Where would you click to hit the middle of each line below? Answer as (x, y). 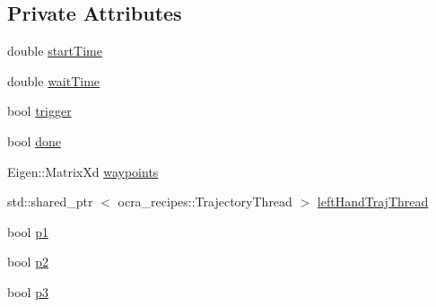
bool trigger (39, 111)
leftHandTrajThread (373, 202)
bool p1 (28, 231)
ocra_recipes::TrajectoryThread (205, 202)
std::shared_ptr (50, 202)
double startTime (55, 51)
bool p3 (28, 291)
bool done (34, 140)
